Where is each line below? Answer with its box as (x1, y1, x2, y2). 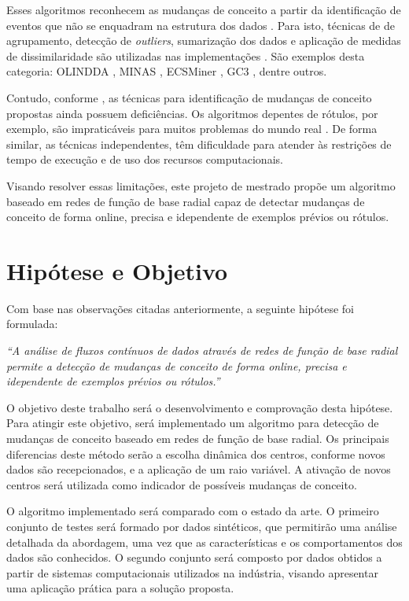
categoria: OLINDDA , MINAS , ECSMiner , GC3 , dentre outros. (6, 63, 327, 79)
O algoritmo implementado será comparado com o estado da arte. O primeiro (6, 503, 379, 519)
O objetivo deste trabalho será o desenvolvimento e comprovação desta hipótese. (6, 399, 393, 415)
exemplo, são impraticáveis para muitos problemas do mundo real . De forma (6, 120, 378, 137)
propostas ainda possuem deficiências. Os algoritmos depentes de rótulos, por (6, 105, 378, 121)
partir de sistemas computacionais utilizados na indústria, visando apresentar (6, 564, 378, 581)
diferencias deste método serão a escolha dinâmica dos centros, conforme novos (6, 445, 385, 462)
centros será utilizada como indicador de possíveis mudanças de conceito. (6, 476, 357, 492)
